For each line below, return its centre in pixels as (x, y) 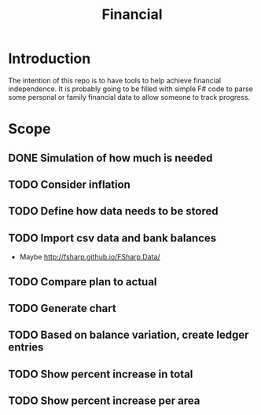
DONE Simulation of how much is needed (110, 158)
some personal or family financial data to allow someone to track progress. (129, 97)
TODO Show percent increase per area (104, 401)
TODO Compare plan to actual (83, 282)
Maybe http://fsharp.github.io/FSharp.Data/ (90, 257)
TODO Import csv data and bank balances (112, 238)
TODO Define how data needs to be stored (113, 211)
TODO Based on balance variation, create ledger (129, 335)
